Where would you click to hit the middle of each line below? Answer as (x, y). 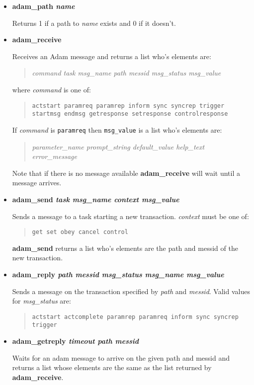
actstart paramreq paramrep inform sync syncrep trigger (128, 106)
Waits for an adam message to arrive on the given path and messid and (121, 357)
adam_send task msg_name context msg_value (96, 199)
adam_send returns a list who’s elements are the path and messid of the (125, 248)
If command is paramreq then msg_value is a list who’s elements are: (117, 129)
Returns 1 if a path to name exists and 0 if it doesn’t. (94, 23)
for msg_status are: (42, 301)
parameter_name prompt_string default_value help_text (118, 146)
